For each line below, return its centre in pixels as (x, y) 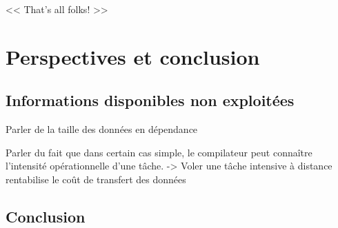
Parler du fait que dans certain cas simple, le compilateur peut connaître (159, 152)
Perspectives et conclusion (133, 56)
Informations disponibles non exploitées (150, 100)
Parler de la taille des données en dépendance (102, 129)
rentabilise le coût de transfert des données (96, 179)
